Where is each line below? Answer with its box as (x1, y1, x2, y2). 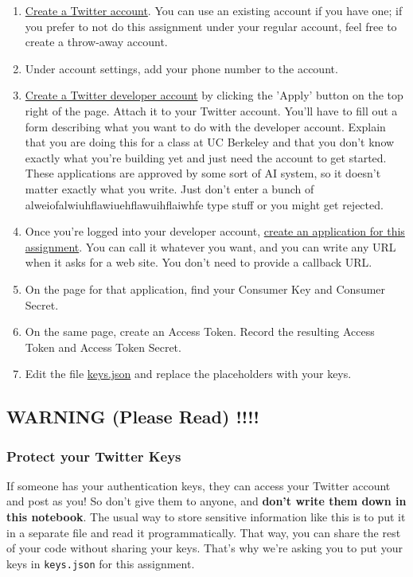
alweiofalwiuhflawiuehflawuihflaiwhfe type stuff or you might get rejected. (25, 196, 384, 212)
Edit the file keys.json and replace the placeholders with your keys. (25, 365, 352, 382)
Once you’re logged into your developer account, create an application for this (25, 223, 405, 240)
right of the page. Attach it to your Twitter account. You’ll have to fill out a (25, 102, 398, 119)
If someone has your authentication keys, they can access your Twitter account (6, 477, 391, 493)
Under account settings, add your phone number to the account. (25, 60, 338, 76)
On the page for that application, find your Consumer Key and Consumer (25, 280, 386, 297)
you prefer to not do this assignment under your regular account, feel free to (25, 18, 397, 34)
